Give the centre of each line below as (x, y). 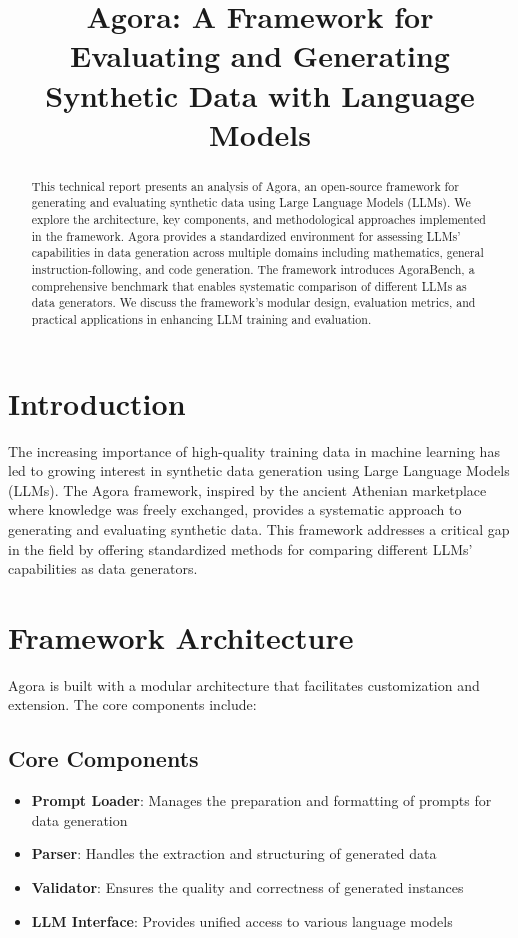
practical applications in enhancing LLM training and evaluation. (201, 318)
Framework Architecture (181, 636)
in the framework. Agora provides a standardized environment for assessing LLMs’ (246, 235)
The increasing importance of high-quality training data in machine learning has (254, 450)
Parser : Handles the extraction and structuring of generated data (234, 853)
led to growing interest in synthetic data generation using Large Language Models (259, 470)
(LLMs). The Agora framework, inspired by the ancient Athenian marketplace (247, 489)
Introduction (97, 402)
